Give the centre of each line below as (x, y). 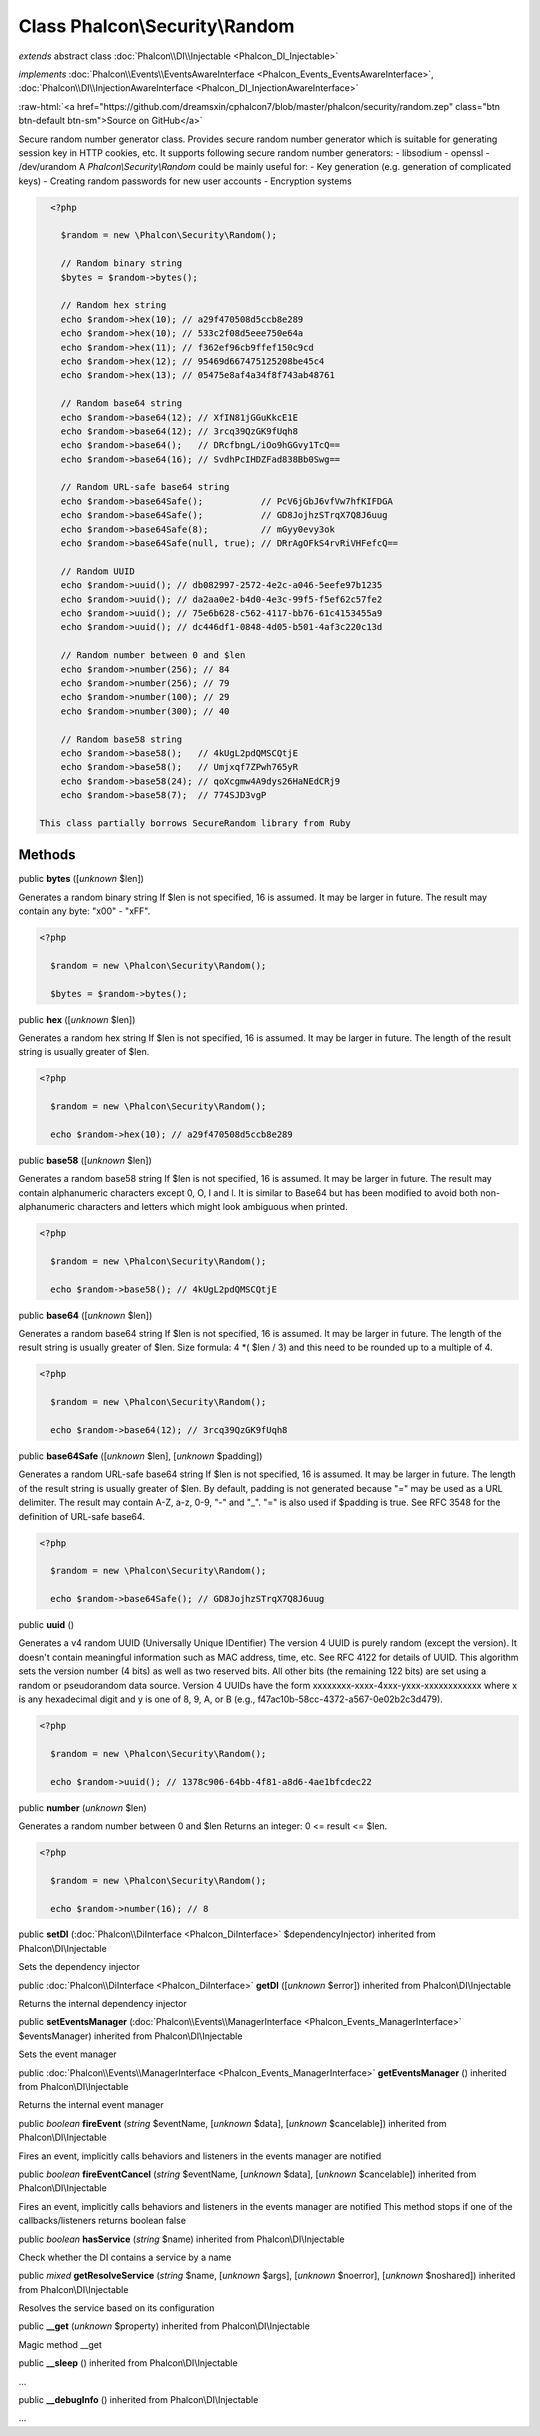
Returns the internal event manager (91, 2105)
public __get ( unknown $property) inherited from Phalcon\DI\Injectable (164, 2326)
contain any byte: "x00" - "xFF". (84, 911)
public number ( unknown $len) (82, 1807)
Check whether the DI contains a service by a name (125, 2257)
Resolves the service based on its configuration (116, 2308)
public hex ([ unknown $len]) (77, 1019)
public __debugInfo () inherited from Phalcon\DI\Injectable (138, 2400)
